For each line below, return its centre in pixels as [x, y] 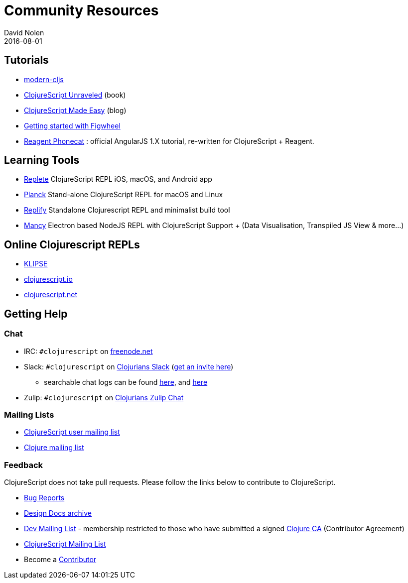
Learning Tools [42, 160]
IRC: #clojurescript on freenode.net [88, 351]
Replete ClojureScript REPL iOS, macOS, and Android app [118, 179]
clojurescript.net [51, 295]
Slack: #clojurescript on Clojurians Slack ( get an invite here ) [129, 366]
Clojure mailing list [54, 448]
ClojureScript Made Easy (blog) [75, 110]
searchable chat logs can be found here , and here [126, 382]
